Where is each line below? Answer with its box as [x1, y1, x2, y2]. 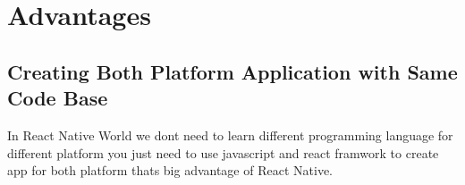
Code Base [7, 84, 108, 112]
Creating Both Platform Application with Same [7, 57, 458, 85]
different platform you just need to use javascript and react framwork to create [7, 143, 439, 162]
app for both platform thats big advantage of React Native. [7, 161, 333, 180]
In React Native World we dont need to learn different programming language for [7, 125, 453, 144]
